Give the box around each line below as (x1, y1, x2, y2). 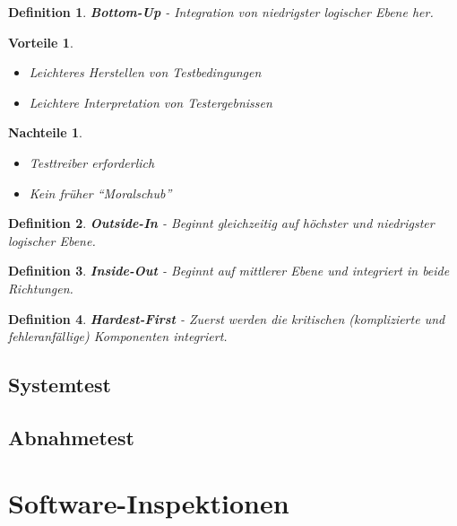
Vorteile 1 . (8, 32, 73, 51)
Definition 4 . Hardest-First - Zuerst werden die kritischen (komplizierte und (8, 309, 445, 328)
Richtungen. (8, 278, 73, 297)
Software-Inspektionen (8, 485, 289, 522)
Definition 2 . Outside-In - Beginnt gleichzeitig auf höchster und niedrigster (8, 214, 435, 232)
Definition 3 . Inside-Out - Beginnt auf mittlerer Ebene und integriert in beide (8, 261, 450, 280)
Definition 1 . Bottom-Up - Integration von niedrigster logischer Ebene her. (8, 3, 434, 21)
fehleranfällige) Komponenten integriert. (8, 327, 228, 346)
